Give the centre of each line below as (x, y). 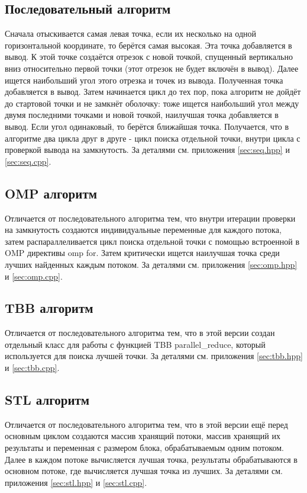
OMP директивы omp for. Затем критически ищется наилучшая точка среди (142, 253)
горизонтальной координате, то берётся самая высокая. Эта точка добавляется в (148, 45)
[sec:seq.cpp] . (28, 161)
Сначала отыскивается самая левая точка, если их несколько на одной (131, 33)
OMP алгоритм (51, 193)
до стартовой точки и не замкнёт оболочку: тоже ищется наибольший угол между (152, 103)
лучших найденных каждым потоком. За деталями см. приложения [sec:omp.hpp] (151, 264)
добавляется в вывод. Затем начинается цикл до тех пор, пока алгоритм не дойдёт (153, 92)
